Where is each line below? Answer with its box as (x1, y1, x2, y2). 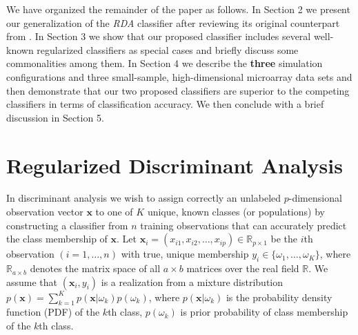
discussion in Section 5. (6, 110, 104, 124)
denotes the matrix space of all (30, 261, 161, 276)
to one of (95, 204, 133, 219)
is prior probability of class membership (180, 305, 348, 319)
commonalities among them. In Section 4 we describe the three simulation (6, 56, 323, 70)
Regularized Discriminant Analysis (6, 151, 343, 179)
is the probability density (226, 289, 332, 304)
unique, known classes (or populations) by (147, 204, 325, 219)
